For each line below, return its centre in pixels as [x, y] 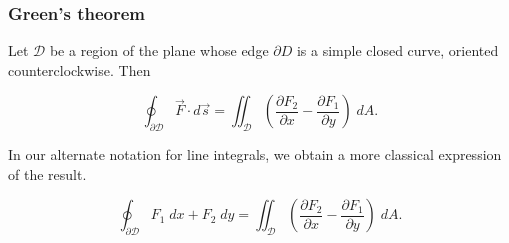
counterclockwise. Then [79, 69]
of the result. [47, 173]
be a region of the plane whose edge [159, 50]
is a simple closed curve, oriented [397, 50]
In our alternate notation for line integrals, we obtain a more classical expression [255, 154]
